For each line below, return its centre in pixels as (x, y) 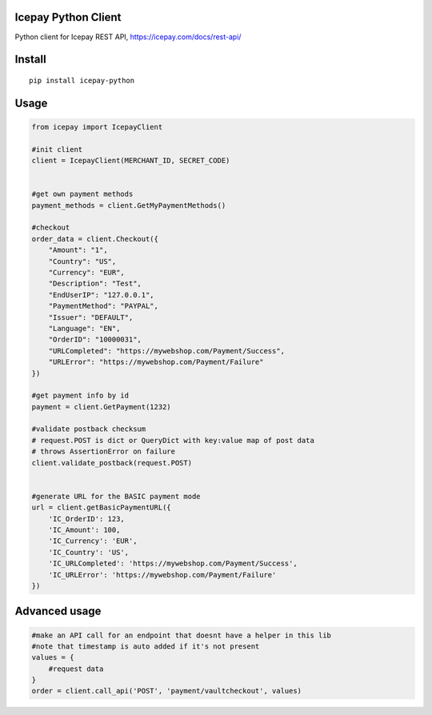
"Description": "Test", (95, 284)
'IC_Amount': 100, (84, 529)
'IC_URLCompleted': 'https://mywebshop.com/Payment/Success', (173, 563)
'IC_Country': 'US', (89, 552)
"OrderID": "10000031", (95, 340)
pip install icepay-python (82, 80)
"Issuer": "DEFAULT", (91, 317)
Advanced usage (58, 611)
